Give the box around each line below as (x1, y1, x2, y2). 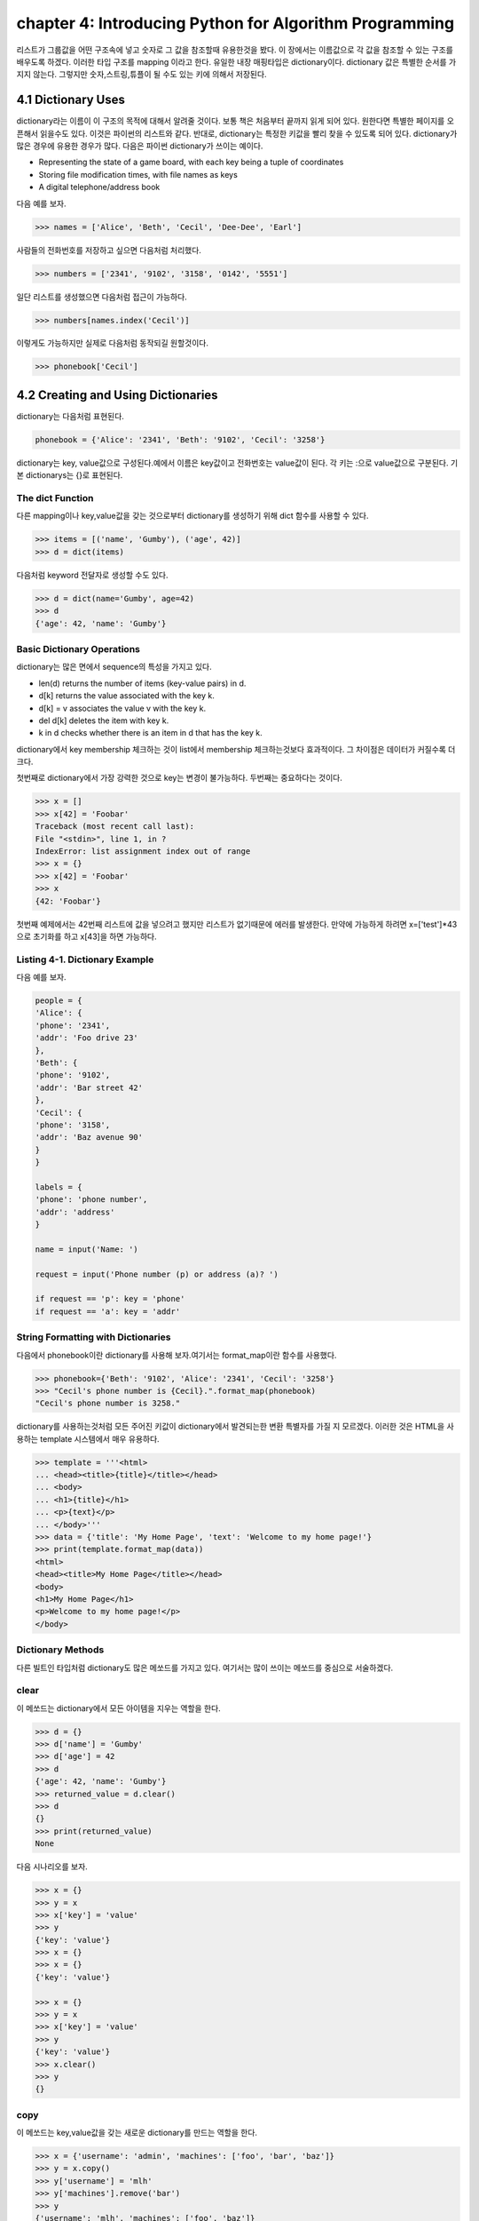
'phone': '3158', (35, 1119, 111, 1130)
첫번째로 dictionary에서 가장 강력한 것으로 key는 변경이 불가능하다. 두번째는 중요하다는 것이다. (16, 773, 343, 784)
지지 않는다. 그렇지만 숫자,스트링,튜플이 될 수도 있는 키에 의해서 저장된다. (16, 69, 267, 80)
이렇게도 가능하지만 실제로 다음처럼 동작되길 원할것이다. (16, 338, 208, 348)
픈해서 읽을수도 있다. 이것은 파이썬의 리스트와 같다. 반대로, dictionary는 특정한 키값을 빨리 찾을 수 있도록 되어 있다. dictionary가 (16, 128, 458, 139)
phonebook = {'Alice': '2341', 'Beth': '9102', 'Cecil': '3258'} (35, 434, 326, 444)
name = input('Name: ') (35, 1244, 139, 1254)
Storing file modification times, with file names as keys (38, 169, 239, 179)
